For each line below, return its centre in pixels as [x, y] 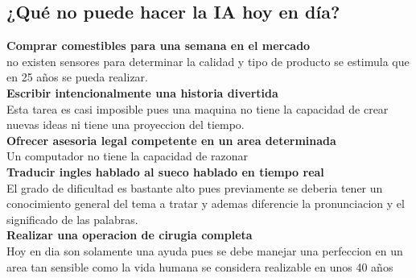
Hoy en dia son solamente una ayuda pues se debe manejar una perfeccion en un [205, 250]
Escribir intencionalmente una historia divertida [142, 92]
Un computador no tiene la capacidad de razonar [127, 156]
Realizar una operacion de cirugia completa [130, 235]
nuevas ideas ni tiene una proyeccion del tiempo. [126, 124]
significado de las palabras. [72, 219]
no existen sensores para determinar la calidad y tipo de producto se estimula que [208, 61]
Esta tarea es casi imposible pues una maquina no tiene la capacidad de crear [198, 108]
